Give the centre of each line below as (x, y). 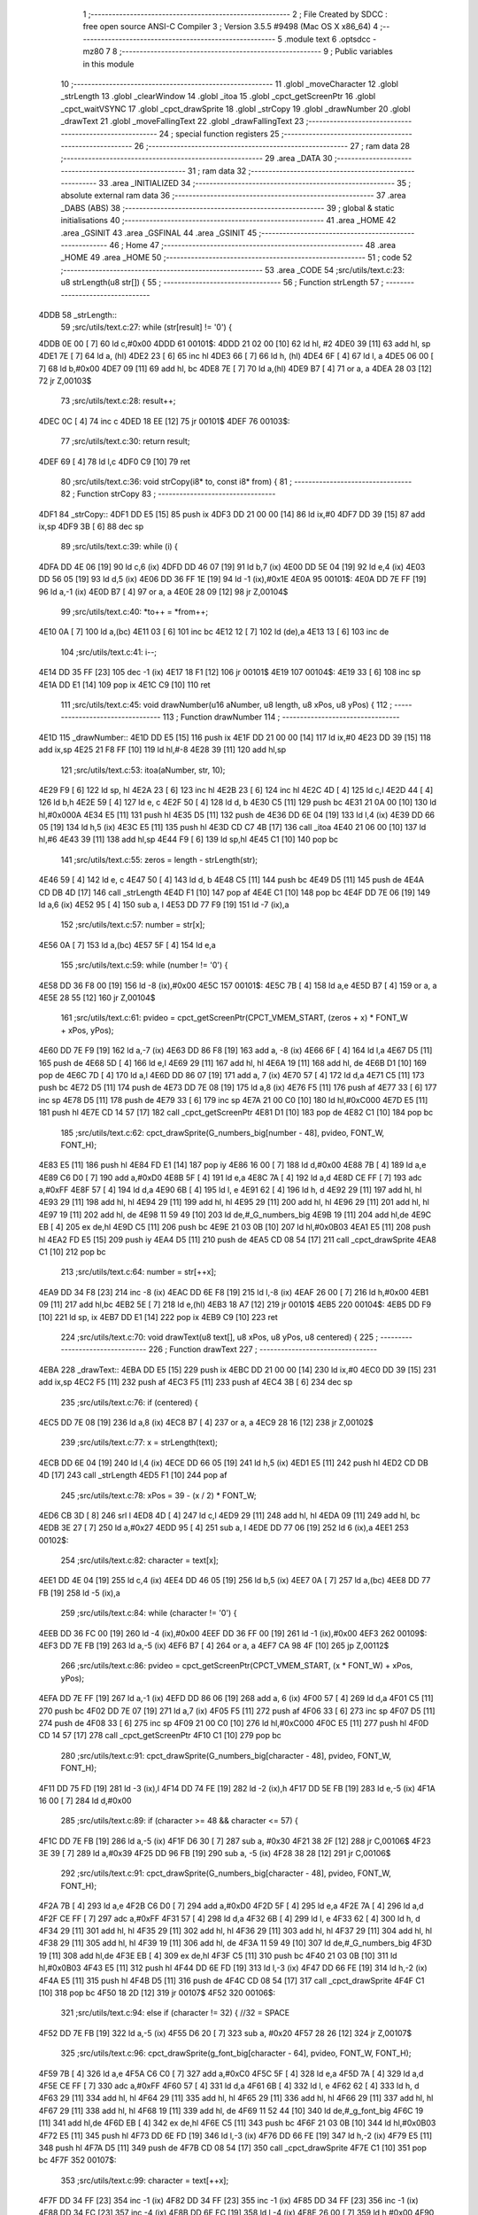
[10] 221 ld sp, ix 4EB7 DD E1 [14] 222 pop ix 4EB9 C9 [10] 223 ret (158, 1317)
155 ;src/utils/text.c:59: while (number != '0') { (144, 965)
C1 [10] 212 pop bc (72, 1252)
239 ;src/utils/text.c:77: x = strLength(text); (139, 1442)
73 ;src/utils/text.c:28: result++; (118, 401)
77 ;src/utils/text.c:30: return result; (125, 441)
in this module (108, 64)
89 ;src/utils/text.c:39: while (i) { (119, 547)
